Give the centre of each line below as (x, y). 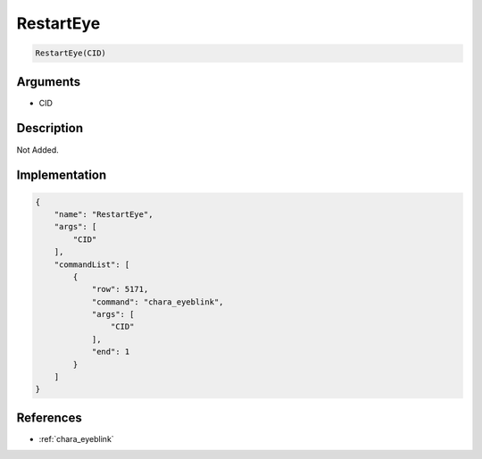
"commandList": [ (92, 264)
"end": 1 (111, 352)
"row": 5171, (120, 289)
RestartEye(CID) (71, 53)
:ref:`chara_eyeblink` (77, 438)
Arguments (49, 82)
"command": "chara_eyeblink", (158, 302)
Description (50, 128)
